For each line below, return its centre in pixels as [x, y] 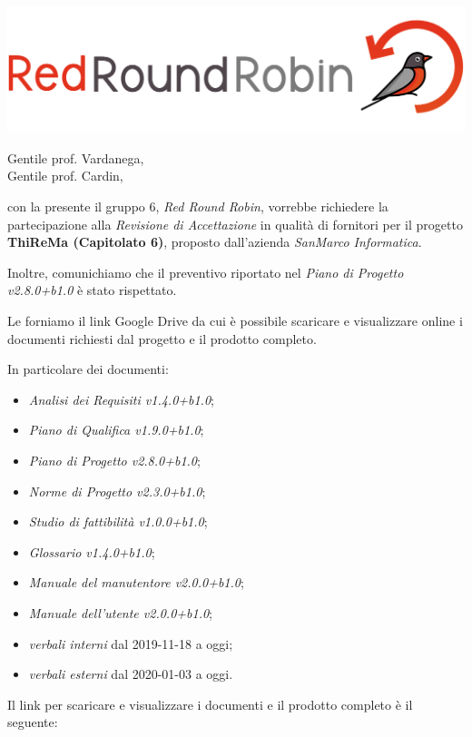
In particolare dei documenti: [88, 369]
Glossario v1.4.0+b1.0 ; [92, 551]
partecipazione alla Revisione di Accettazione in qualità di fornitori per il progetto [235, 224]
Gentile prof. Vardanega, [76, 157]
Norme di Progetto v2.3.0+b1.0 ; [117, 491]
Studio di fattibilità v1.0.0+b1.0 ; [118, 521]
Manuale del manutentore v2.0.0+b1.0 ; [136, 582]
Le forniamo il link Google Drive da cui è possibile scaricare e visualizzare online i [235, 321]
